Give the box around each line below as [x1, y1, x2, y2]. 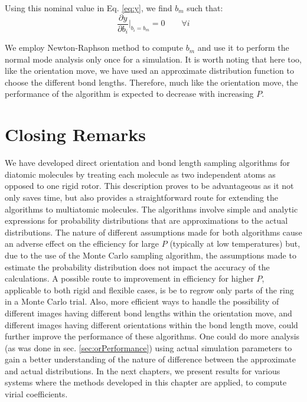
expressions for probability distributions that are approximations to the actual [5, 214, 288, 227]
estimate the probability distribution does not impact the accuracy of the [5, 260, 270, 273]
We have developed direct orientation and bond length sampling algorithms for [5, 156, 290, 169]
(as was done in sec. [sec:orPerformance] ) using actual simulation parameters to [5, 341, 292, 354]
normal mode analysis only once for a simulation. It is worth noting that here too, [5, 53, 302, 65]
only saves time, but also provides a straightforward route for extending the [5, 191, 279, 203]
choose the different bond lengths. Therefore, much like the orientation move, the [5, 76, 298, 88]
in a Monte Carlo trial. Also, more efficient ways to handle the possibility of [5, 295, 279, 308]
